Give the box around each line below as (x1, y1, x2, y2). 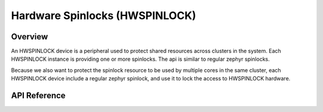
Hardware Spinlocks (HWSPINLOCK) (11, 9, 197, 22)
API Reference (11, 91, 66, 101)
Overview (11, 32, 48, 42)
